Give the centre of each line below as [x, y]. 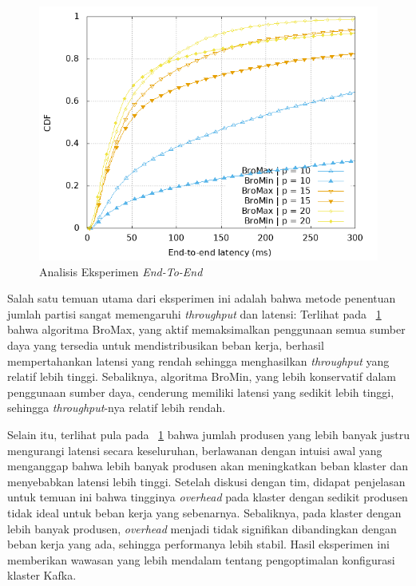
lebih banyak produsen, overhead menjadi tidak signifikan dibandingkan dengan [202, 528]
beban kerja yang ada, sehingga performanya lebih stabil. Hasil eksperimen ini [198, 544]
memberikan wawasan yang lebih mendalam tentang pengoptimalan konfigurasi [201, 559]
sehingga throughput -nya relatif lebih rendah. [117, 408]
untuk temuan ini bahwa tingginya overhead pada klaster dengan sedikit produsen [208, 497]
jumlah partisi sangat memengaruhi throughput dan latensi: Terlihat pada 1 [194, 313]
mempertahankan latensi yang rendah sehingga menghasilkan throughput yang [198, 360]
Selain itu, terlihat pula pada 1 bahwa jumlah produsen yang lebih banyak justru [208, 434]
